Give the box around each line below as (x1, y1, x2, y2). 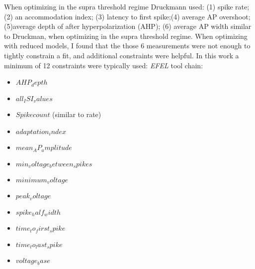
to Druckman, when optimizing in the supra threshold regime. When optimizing (4, 30, 248, 41)
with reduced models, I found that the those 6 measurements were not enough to (4, 40, 251, 51)
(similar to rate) (52, 109, 101, 120)
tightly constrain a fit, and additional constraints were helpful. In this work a (4, 50, 239, 60)
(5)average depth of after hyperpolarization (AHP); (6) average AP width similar (4, 21, 252, 31)
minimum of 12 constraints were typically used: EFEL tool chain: (4, 60, 203, 70)
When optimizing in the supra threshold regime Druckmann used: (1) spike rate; (4, 1, 250, 11)
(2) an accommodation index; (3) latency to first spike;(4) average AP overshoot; (4, 11, 251, 21)
